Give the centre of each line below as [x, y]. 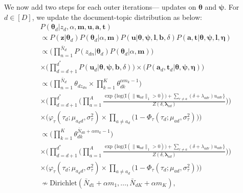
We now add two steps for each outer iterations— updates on [100, 7]
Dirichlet [63, 183]
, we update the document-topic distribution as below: [117, 17]
